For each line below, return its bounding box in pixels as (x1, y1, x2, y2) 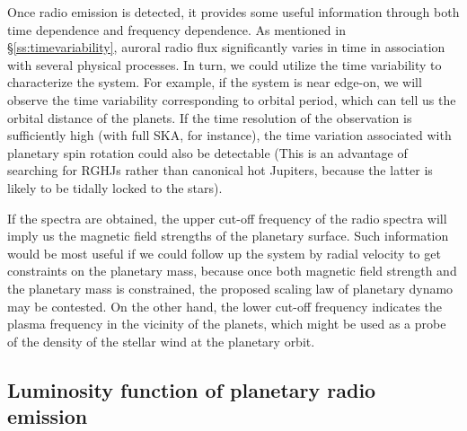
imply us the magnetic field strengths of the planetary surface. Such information (7, 226, 449, 245)
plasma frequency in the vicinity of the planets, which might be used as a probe (7, 314, 446, 333)
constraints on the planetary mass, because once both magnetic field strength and (7, 261, 457, 280)
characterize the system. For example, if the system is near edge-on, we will (7, 73, 422, 92)
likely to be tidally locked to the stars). (7, 178, 223, 197)
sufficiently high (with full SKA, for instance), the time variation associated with (7, 126, 452, 145)
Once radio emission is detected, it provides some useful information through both (7, 3, 460, 21)
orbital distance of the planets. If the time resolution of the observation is (7, 108, 412, 127)
